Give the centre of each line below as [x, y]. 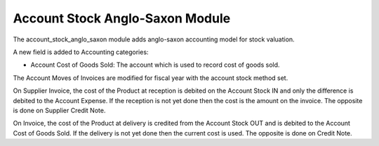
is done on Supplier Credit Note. [59, 110]
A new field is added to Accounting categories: [81, 52]
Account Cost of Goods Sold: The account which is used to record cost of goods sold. [155, 65]
